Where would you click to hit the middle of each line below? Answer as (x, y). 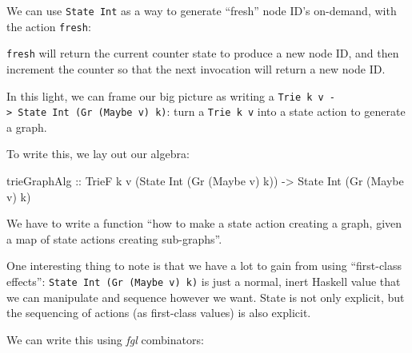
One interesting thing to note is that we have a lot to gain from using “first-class (204, 266)
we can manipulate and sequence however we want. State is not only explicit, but (206, 297)
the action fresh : (49, 26)
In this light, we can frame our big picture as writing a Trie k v (165, 95)
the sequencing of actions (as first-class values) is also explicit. (159, 313)
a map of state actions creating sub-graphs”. (114, 238)
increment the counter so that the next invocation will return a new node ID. (196, 68)
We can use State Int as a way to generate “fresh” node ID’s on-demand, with (202, 10)
